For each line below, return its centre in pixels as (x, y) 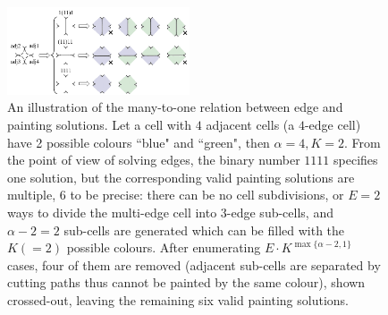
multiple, (32, 195)
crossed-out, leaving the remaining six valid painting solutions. (178, 300)
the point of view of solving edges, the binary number (154, 160)
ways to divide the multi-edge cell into (112, 213)
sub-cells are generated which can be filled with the (204, 230)
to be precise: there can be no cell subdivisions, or (207, 195)
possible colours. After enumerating (164, 247)
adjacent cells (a (250, 125)
